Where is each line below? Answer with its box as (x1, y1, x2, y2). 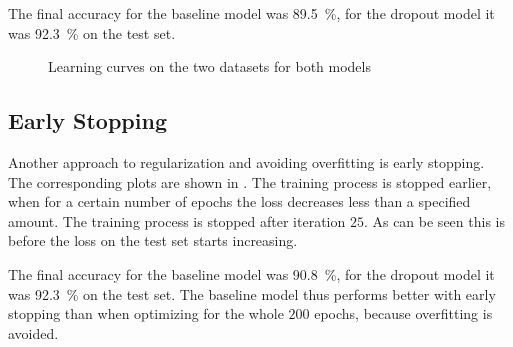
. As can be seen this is (363, 210, 505, 231)
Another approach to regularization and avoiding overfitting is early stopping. (8, 151, 485, 172)
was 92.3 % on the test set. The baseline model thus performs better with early (8, 283, 496, 304)
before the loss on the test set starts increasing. (8, 230, 298, 251)
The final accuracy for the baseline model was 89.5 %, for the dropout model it (8, 3, 495, 23)
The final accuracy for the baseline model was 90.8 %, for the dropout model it (8, 263, 495, 284)
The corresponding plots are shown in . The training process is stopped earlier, (8, 171, 492, 192)
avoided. (8, 322, 59, 343)
